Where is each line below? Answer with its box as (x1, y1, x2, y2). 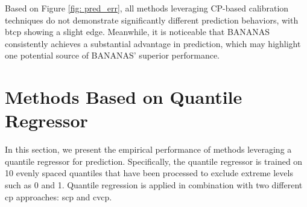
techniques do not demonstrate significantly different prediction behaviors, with (5, 13, 299, 26)
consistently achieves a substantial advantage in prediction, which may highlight (5, 37, 301, 49)
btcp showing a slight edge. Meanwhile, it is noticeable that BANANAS (5, 25, 270, 38)
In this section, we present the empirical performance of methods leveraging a (5, 143, 292, 156)
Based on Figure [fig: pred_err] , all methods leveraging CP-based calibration (5, 2, 289, 14)
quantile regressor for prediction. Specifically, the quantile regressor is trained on (5, 154, 303, 167)
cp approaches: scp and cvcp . (5, 190, 112, 203)
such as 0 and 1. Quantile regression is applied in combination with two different (5, 179, 303, 191)
